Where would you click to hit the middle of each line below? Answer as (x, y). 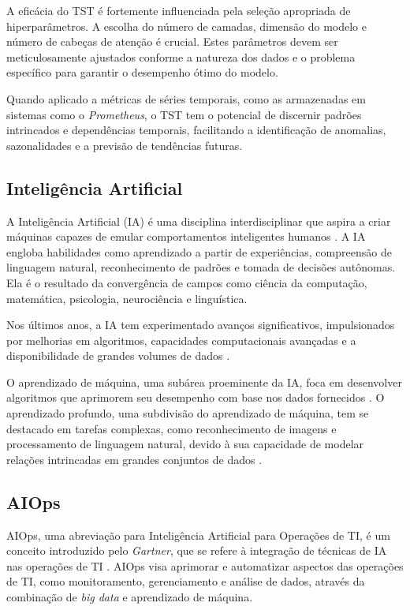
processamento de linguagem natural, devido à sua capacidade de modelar (185, 444)
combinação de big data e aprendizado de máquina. (130, 597)
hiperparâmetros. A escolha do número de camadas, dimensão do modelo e (186, 26)
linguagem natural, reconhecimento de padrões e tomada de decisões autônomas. (201, 267)
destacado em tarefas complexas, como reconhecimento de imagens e (171, 428)
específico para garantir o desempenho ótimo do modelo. (142, 72)
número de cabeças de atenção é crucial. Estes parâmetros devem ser (172, 41)
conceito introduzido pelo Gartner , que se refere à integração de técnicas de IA (197, 550)
